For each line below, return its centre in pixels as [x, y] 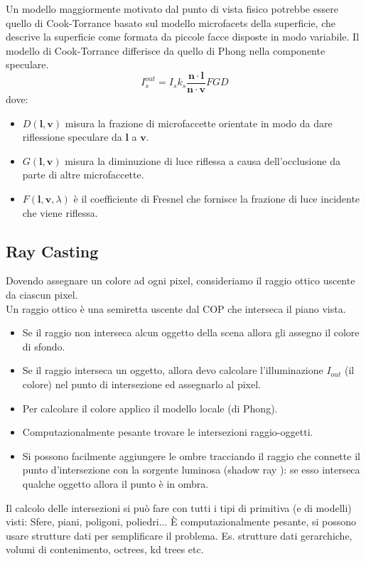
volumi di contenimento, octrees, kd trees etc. [105, 549]
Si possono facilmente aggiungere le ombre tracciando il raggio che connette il [191, 455]
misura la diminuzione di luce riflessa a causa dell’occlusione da [203, 160]
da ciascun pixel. [42, 294]
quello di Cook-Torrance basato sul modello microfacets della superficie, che [171, 22]
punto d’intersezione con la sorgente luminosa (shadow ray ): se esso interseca [191, 470]
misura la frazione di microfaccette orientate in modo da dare [199, 123]
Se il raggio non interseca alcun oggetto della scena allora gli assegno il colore [191, 332]
